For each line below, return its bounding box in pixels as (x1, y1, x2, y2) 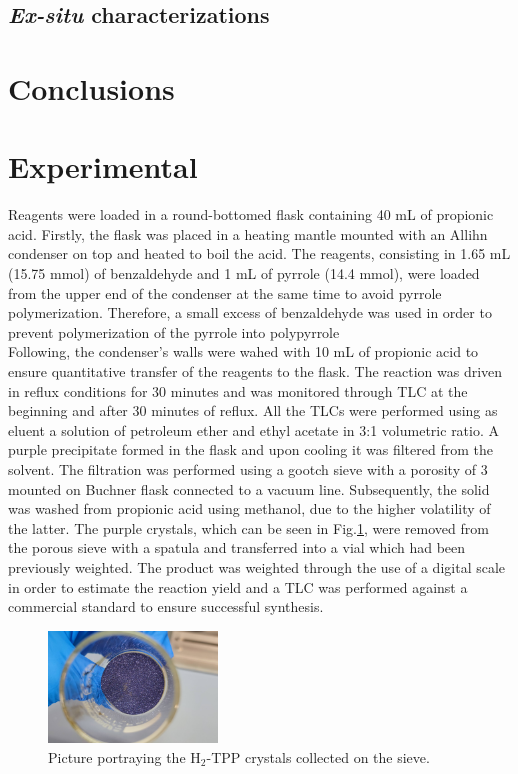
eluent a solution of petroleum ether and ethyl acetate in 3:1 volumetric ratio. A (8, 419, 500, 440)
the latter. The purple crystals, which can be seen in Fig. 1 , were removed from (8, 517, 489, 538)
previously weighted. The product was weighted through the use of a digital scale (8, 556, 506, 577)
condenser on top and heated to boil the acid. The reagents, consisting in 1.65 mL (8, 243, 511, 264)
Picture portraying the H (48, 746, 201, 767)
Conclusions (8, 67, 175, 108)
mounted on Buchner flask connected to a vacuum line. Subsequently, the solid (8, 478, 490, 499)
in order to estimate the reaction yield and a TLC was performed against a (8, 576, 468, 597)
